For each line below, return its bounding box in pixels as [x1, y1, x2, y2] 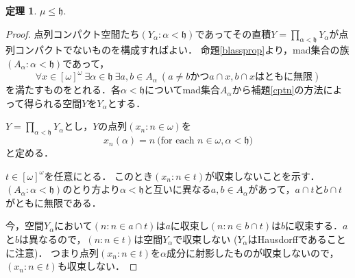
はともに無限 [255, 72, 313, 82]
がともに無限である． [5, 195, 101, 209]
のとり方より [62, 182, 120, 196]
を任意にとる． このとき [44, 168, 154, 183]
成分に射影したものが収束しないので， [167, 245, 339, 259]
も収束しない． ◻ [57, 259, 138, 273]
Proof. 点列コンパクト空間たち [5, 26, 140, 40]
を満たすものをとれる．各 [5, 82, 121, 97]
